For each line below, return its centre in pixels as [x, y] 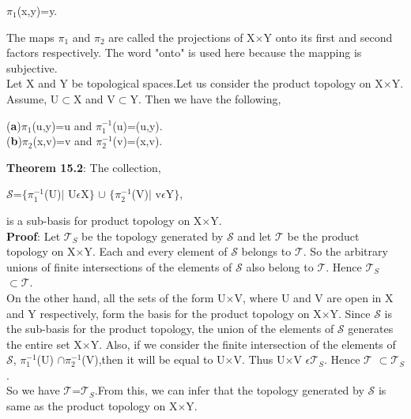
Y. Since [350, 313]
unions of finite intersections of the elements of [119, 266]
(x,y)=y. [37, 10]
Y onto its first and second [328, 37]
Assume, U [33, 98]
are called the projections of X [182, 37]
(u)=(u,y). [138, 125]
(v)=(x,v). [138, 141]
